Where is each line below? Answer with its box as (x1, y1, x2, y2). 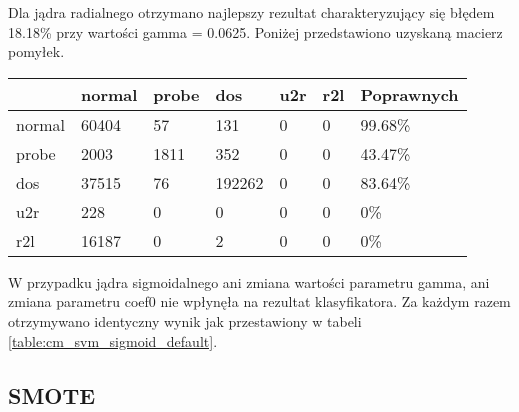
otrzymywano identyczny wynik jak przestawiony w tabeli (8, 310, 362, 331)
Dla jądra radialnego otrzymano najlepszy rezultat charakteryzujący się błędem (8, 2, 495, 22)
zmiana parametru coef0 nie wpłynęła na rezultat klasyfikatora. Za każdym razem (8, 291, 511, 312)
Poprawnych (360, 82, 459, 106)
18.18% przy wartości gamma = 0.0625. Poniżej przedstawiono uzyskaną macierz (8, 21, 503, 42)
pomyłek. (8, 41, 65, 62)
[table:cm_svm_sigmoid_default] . (8, 330, 218, 351)
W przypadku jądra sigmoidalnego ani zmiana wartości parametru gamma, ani (8, 271, 490, 292)
